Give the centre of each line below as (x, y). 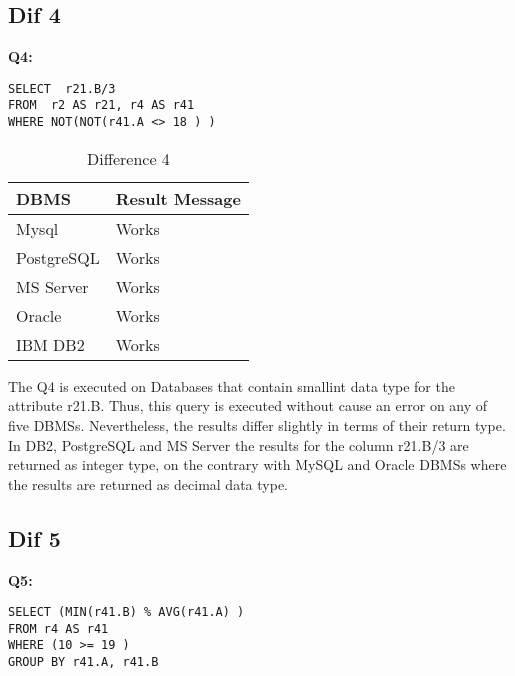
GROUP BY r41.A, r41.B (83, 662)
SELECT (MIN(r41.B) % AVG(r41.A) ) (126, 612)
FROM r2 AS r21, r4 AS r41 (101, 105)
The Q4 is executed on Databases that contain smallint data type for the (231, 385)
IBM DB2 (50, 344)
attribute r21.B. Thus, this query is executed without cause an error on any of (248, 405)
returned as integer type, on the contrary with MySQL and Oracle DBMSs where (257, 464)
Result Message (178, 198)
